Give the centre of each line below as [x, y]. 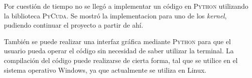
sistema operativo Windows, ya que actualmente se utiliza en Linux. [105, 70]
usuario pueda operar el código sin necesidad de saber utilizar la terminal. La [119, 51]
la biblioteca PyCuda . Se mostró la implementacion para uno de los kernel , [115, 15]
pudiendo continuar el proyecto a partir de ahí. [74, 25]
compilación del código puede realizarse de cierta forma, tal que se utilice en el [121, 60]
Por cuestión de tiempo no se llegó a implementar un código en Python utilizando [126, 6]
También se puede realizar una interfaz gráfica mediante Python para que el [118, 41]
